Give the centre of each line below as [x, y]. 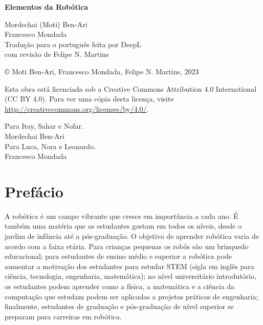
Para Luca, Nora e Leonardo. [50, 146]
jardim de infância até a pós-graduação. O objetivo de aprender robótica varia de [132, 236]
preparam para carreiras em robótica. [63, 316]
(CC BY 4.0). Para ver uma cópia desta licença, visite [89, 99]
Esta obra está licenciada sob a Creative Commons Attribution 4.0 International [131, 88]
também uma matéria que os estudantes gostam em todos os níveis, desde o [123, 226]
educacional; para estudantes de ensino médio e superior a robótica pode [118, 256]
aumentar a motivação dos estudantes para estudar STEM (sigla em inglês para [129, 266]
